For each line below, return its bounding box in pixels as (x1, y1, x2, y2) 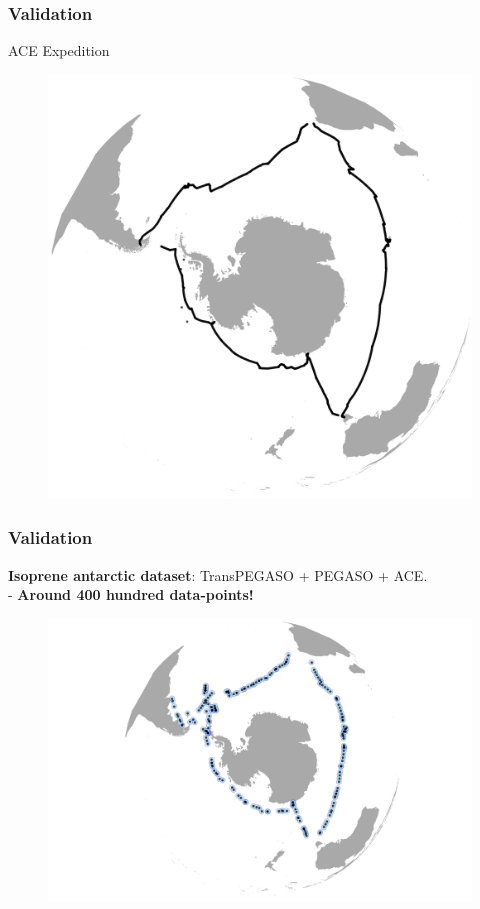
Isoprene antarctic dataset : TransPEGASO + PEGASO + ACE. (8, 564, 428, 585)
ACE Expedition (8, 40, 110, 61)
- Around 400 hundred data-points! (8, 584, 254, 605)
